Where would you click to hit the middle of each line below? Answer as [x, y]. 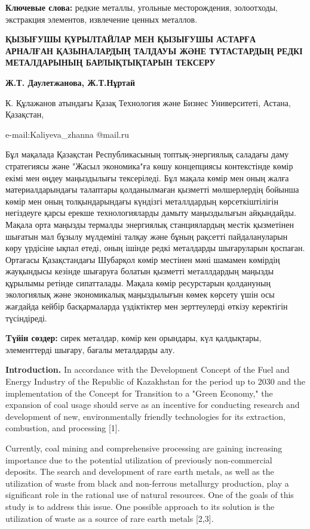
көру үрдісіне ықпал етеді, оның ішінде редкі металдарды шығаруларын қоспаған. [155, 248]
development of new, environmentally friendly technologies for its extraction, [145, 416]
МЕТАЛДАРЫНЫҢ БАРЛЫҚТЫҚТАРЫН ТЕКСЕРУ [111, 62]
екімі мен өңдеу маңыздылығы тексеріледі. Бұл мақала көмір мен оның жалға [147, 177]
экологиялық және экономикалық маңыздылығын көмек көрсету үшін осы [140, 294]
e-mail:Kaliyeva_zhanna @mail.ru [67, 134]
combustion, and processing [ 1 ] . [63, 428]
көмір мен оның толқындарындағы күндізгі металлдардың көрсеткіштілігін [142, 201]
